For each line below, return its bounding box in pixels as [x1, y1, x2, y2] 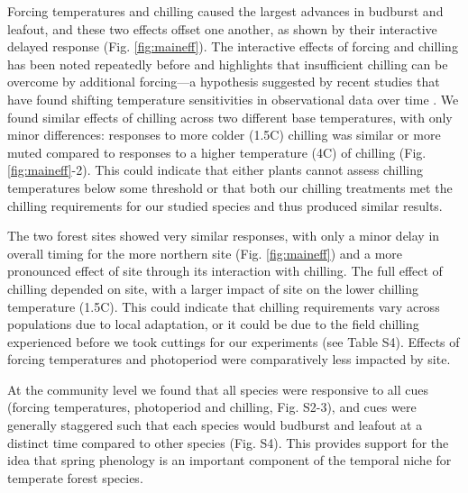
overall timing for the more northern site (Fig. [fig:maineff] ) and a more [7, 243, 403, 262]
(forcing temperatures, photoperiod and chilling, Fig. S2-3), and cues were [7, 397, 417, 416]
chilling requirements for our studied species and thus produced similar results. [7, 196, 443, 215]
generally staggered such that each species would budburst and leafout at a [7, 415, 423, 434]
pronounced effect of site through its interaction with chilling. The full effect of [7, 261, 443, 280]
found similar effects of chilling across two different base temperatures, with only [7, 107, 453, 126]
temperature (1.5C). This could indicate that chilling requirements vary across [7, 297, 440, 315]
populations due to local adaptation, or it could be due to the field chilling [7, 315, 419, 333]
